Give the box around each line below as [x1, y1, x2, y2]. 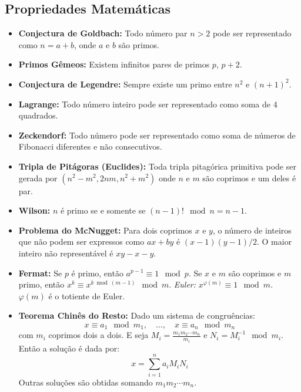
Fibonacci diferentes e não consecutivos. [18, 140, 162, 153]
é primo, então [71, 266, 123, 279]
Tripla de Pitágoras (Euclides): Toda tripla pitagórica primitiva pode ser [18, 160, 296, 172]
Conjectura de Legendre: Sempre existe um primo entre [18, 77, 232, 90]
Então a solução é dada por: [18, 342, 120, 354]
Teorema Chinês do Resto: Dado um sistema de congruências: [18, 309, 256, 322]
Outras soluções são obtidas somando [18, 376, 153, 388]
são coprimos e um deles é [202, 171, 296, 184]
